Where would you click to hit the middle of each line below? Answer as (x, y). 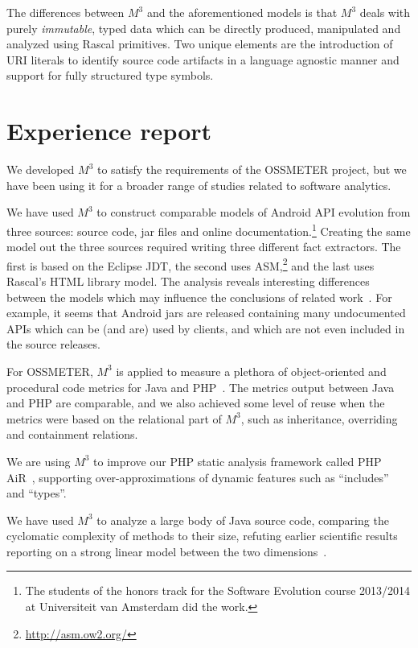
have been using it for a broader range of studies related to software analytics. (199, 185)
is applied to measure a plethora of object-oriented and (251, 371)
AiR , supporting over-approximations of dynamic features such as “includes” (198, 477)
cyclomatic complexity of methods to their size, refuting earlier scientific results (202, 536)
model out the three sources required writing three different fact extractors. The (204, 247)
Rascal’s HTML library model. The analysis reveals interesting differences (188, 281)
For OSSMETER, (50, 371)
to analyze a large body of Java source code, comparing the (243, 520)
